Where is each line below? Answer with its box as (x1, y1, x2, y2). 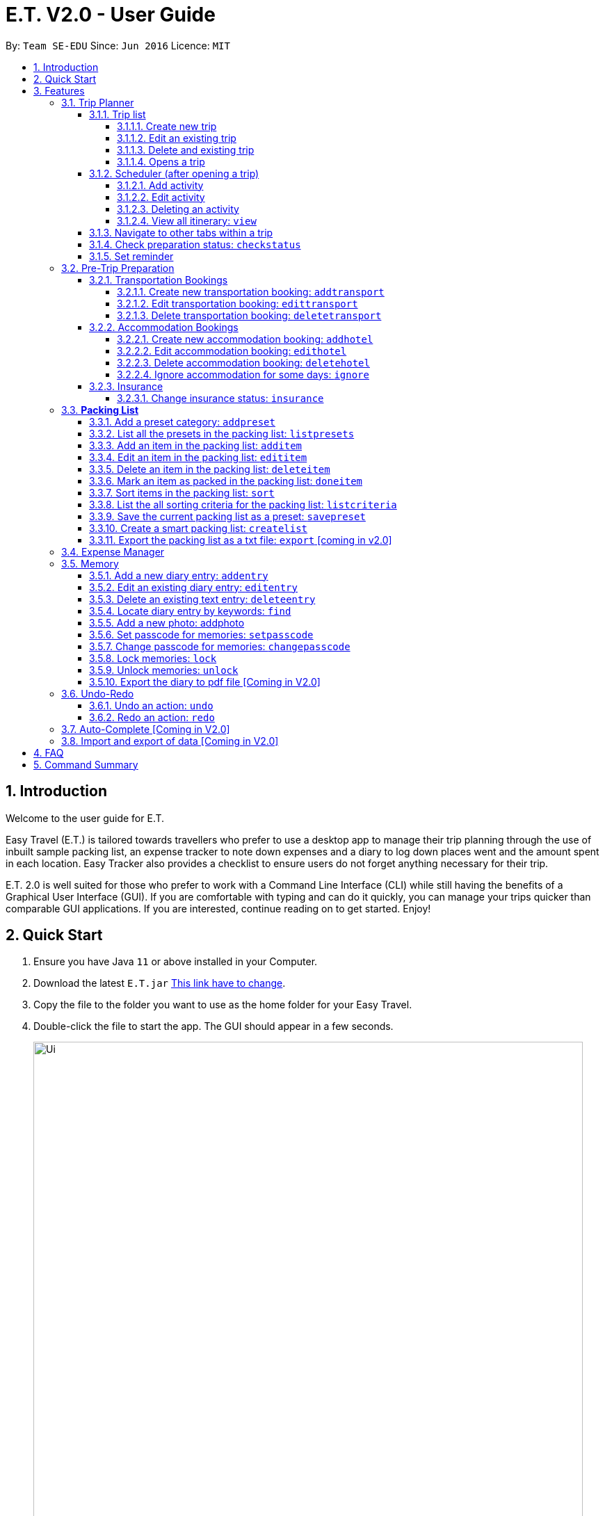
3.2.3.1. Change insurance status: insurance (117, 392, 324, 404)
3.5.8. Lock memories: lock (89, 652, 217, 664)
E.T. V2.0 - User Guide (6, 3, 216, 26)
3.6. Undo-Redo (61, 687, 134, 700)
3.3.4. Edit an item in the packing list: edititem (89, 451, 307, 463)
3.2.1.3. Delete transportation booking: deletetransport (117, 309, 382, 321)
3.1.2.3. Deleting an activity (117, 202, 239, 215)
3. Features (33, 84, 85, 97)
